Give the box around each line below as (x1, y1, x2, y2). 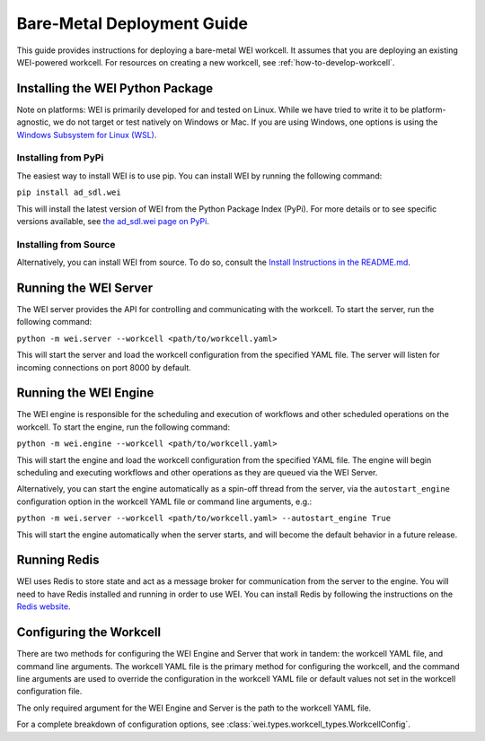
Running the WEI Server (16, 280, 154, 295)
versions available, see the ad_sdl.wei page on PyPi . (16, 215, 210, 226)
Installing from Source (16, 238, 116, 250)
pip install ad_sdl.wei (16, 187, 121, 197)
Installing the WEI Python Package (16, 81, 214, 96)
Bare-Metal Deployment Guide (16, 13, 249, 33)
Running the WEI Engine (16, 386, 154, 401)
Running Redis (16, 553, 100, 568)
